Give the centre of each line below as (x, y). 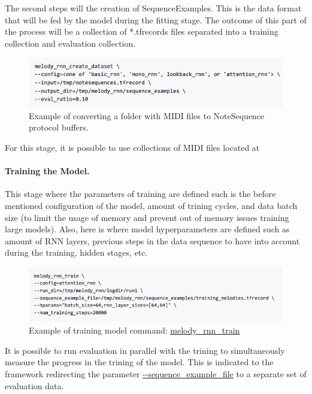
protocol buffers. (59, 127)
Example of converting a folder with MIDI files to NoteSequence (147, 115)
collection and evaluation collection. (70, 43)
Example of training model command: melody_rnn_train (134, 330)
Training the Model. (47, 171)
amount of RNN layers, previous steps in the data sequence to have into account (152, 240)
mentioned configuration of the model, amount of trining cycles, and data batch (151, 205)
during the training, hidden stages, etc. (76, 252)
